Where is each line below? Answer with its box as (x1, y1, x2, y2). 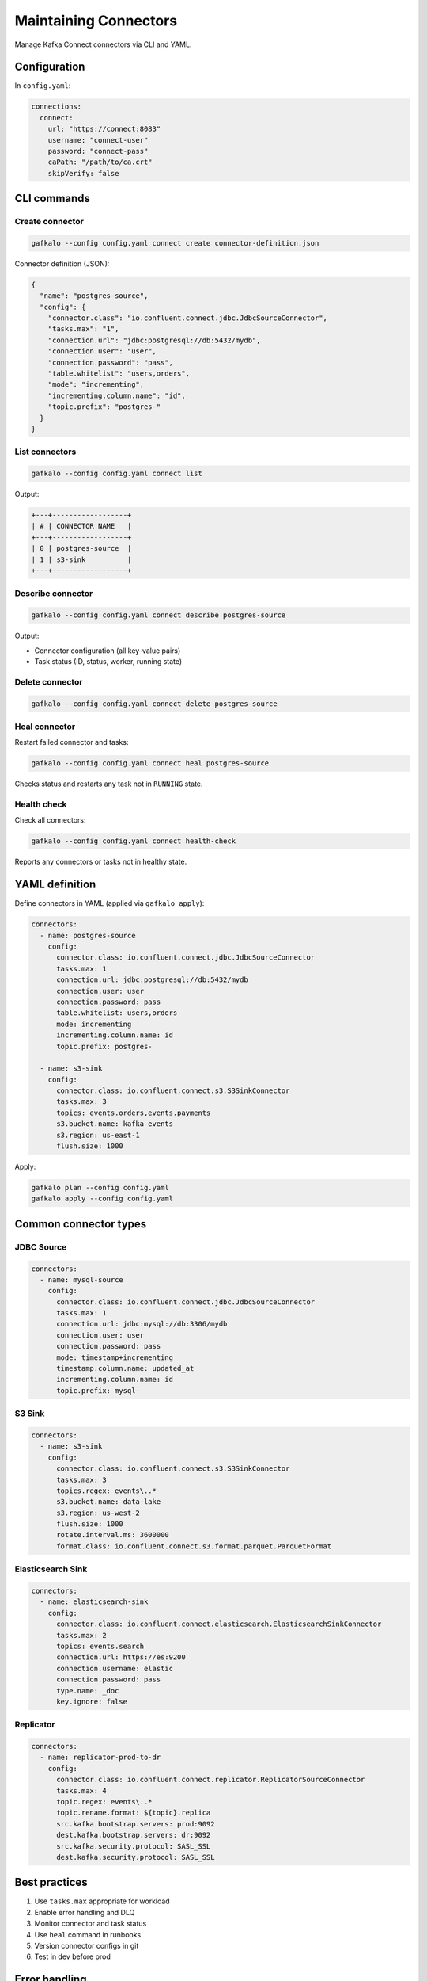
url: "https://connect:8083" (47, 124, 161, 134)
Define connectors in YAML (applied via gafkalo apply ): (14, 899, 205, 908)
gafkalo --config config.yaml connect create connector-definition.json (31, 239, 319, 247)
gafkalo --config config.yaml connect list (31, 469, 203, 479)
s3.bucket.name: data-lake (56, 1498, 161, 1506)
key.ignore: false (56, 1697, 128, 1706)
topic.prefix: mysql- (56, 1386, 140, 1395)
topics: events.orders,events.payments (56, 1108, 211, 1117)
